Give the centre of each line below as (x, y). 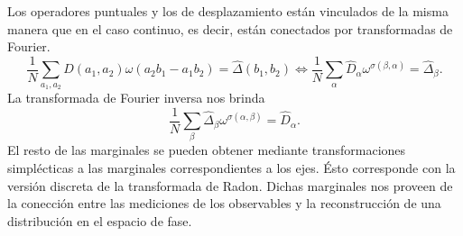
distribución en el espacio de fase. (100, 220)
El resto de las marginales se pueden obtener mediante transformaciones (207, 150)
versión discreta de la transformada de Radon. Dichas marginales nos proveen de (230, 185)
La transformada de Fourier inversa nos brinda (136, 98)
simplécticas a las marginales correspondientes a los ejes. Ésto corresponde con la (231, 168)
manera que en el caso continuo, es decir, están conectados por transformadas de (230, 28)
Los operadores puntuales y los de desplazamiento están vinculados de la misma (228, 11)
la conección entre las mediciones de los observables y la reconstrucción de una (224, 203)
